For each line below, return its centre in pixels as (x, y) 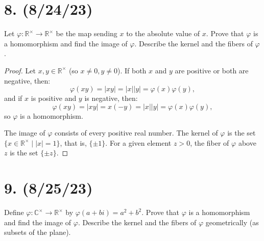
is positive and (54, 98)
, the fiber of (210, 142)
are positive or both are (212, 70)
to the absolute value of (163, 33)
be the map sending (87, 33)
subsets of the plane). (38, 232)
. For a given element (138, 142)
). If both (132, 70)
